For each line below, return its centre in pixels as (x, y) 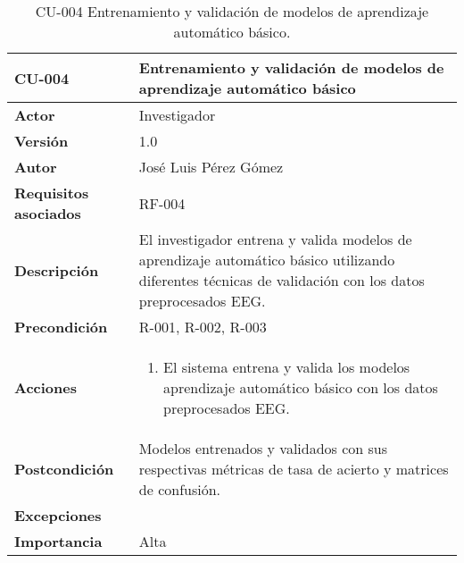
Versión (41, 141)
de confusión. (180, 489)
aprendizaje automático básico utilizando (267, 260)
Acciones (46, 387)
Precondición (61, 327)
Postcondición (64, 469)
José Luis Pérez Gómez (211, 167)
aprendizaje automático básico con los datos (301, 387)
